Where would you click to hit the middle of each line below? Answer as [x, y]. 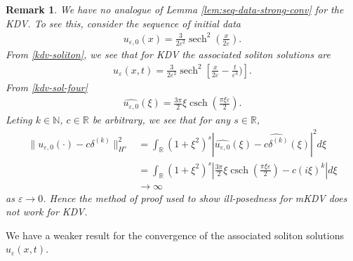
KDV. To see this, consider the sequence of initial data [124, 23]
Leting [19, 120]
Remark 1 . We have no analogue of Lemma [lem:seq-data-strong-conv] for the [175, 9]
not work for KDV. [47, 212]
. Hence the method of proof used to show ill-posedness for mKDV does [195, 198]
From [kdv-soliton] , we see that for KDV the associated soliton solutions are [168, 54]
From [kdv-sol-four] [47, 87]
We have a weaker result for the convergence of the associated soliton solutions [175, 235]
